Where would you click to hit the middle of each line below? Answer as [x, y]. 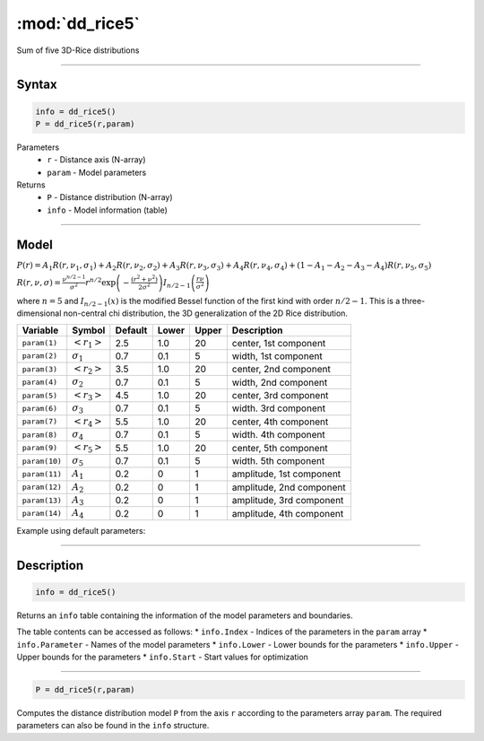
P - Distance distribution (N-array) [110, 197]
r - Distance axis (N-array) [97, 160]
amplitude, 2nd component [289, 487]
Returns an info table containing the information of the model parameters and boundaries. [185, 615]
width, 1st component [277, 356]
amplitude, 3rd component [288, 501]
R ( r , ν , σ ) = [39, 282]
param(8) [40, 435]
